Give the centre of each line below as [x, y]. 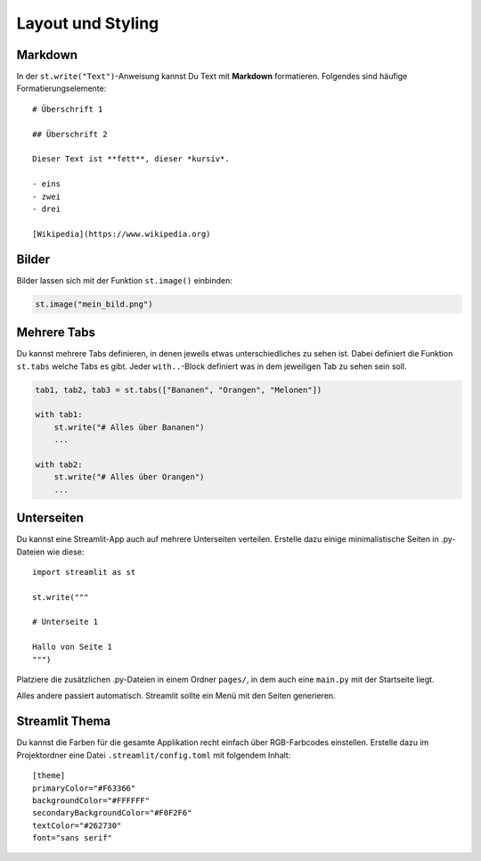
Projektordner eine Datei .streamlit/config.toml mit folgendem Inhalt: [154, 755]
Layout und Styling [88, 23]
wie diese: [65, 552]
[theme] [49, 776]
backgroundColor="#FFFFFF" [91, 800]
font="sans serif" [73, 838]
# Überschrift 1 [68, 109]
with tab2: [59, 464]
